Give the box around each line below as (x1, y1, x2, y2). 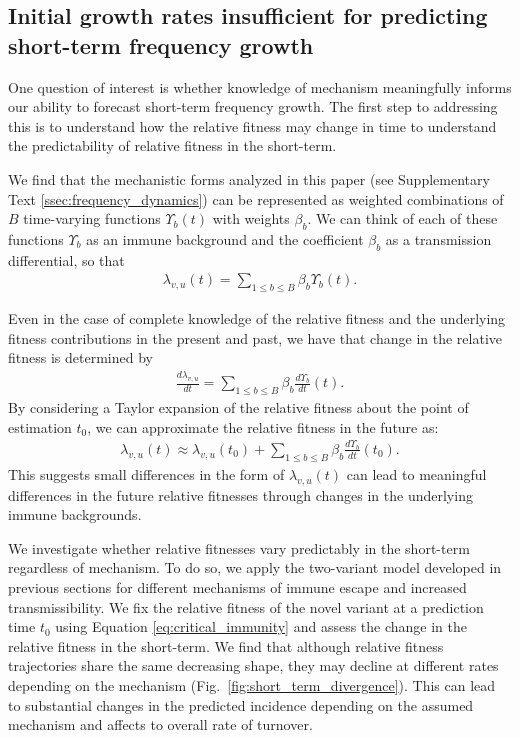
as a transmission (385, 228, 492, 249)
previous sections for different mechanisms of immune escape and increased (8, 576, 467, 597)
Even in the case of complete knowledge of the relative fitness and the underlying (8, 308, 506, 329)
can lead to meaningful (346, 463, 487, 484)
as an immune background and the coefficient (86, 228, 364, 249)
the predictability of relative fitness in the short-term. (8, 135, 337, 156)
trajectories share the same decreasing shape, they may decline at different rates (8, 655, 499, 676)
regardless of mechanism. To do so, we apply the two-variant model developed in (8, 557, 502, 578)
